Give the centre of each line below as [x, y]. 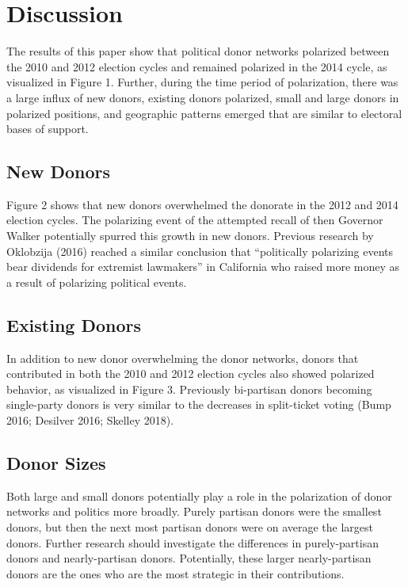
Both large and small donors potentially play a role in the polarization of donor [199, 496]
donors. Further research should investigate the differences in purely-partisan [193, 542]
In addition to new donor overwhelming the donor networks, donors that [183, 358]
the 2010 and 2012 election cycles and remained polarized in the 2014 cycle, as [197, 66]
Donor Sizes [56, 463]
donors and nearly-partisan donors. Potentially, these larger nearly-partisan [189, 558]
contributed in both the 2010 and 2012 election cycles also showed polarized [191, 374]
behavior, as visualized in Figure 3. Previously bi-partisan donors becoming [189, 389]
